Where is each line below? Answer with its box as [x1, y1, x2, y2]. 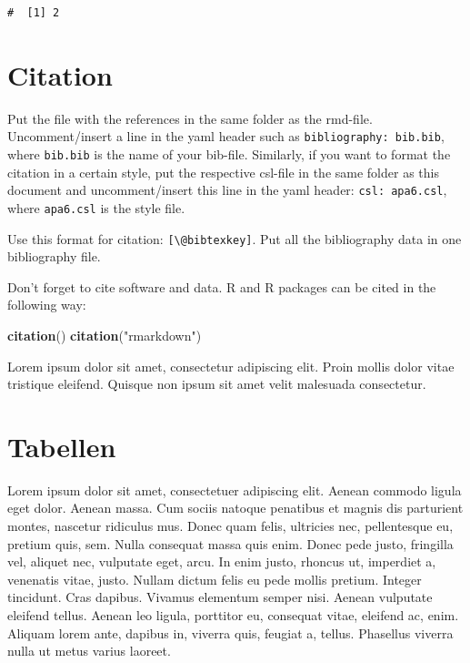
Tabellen [7, 427, 116, 464]
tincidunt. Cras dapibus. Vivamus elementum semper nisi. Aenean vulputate [7, 587, 433, 607]
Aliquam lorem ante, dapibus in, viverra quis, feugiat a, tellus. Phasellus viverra [7, 623, 454, 642]
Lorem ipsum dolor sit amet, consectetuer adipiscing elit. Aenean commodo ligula [7, 480, 462, 499]
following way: [7, 295, 86, 314]
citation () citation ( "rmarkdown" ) [7, 325, 202, 344]
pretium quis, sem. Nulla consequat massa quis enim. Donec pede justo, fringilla [7, 534, 454, 553]
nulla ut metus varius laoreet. [7, 641, 171, 660]
